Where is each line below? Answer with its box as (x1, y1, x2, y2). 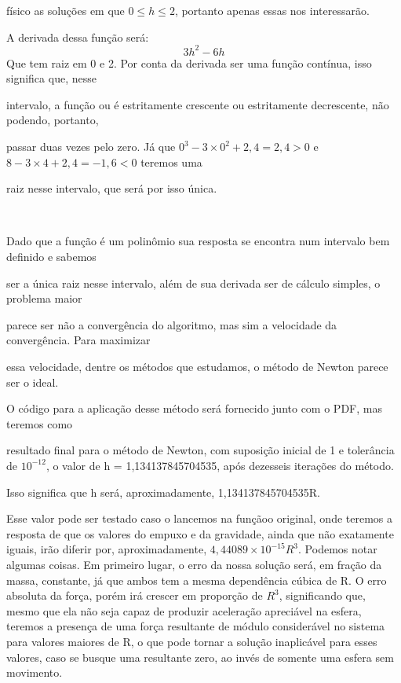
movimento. (6, 664, 63, 681)
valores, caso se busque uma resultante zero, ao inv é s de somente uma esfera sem (6, 648, 394, 665)
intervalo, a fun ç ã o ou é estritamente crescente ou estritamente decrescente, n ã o (6, 96, 389, 112)
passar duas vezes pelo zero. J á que (6, 138, 176, 155)
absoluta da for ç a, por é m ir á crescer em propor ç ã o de (6, 587, 263, 604)
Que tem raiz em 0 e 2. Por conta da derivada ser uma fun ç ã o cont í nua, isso (6, 54, 372, 71)
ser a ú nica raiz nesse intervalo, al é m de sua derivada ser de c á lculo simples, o (6, 274, 381, 291)
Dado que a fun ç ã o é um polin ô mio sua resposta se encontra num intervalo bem (6, 233, 390, 249)
